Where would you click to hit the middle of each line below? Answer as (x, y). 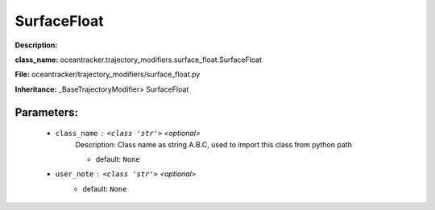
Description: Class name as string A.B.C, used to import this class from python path (213, 144)
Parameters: (46, 112)
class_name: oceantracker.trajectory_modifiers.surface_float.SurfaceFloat (138, 60)
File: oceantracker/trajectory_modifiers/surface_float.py (108, 74)
